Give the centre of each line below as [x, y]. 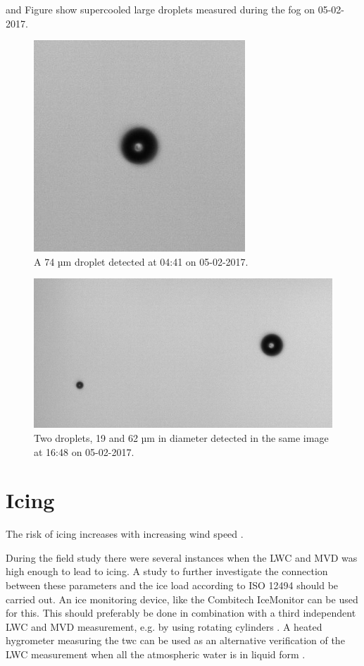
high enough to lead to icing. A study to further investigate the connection [167, 571]
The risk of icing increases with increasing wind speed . [125, 534]
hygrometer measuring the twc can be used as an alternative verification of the [175, 640]
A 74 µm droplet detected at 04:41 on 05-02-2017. [141, 261]
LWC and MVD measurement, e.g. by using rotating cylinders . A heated [164, 626]
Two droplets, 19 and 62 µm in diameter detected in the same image [181, 437]
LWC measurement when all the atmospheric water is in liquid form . [156, 654]
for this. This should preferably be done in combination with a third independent [181, 613]
